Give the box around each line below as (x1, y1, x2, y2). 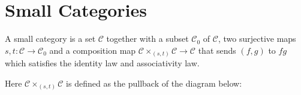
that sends (198, 44, 236, 56)
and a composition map (49, 44, 136, 56)
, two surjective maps (218, 32, 296, 45)
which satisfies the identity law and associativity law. (5, 57, 200, 69)
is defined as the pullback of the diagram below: (66, 76, 242, 89)
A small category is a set (5, 32, 96, 45)
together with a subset (106, 32, 189, 45)
